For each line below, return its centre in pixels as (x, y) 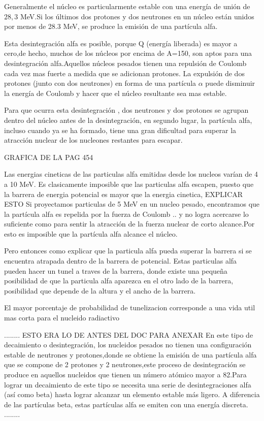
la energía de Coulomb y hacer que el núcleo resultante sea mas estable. (115, 93)
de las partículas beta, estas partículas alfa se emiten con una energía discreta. (126, 404)
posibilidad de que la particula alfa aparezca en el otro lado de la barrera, (119, 281)
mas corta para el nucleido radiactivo (62, 318)
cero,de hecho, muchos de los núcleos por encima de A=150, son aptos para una (128, 53)
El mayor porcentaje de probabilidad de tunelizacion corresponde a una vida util (130, 307)
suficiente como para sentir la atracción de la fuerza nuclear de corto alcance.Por (129, 224)
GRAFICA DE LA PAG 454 (49, 157)
